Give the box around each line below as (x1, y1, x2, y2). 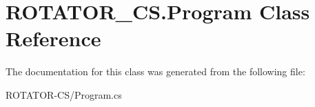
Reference (6, 24, 101, 52)
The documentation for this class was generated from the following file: (6, 64, 305, 79)
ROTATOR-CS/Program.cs (6, 87, 122, 101)
